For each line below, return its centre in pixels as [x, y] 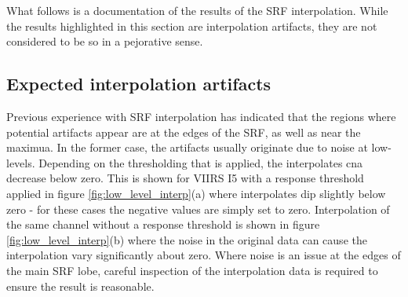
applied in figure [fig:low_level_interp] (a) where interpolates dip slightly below [196, 193]
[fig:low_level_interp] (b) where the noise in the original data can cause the [187, 239]
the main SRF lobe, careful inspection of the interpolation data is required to [192, 270]
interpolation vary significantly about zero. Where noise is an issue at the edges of [204, 255]
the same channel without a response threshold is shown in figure [163, 224]
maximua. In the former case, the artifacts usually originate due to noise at [187, 147]
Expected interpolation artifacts [139, 84]
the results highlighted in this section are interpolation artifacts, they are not [192, 26]
